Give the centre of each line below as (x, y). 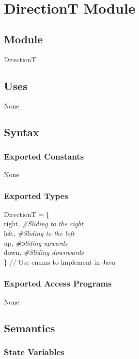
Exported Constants (44, 156)
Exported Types (36, 196)
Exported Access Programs (58, 283)
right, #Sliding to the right (44, 224)
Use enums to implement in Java (67, 261)
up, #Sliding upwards (36, 242)
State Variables (34, 351)
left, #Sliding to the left (39, 233)
